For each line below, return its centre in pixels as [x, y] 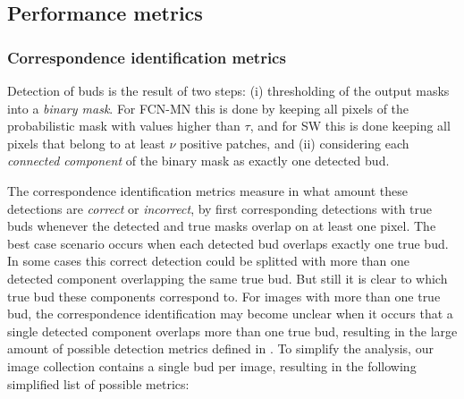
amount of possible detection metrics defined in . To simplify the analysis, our [220, 348]
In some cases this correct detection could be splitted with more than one [209, 261]
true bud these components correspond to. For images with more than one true [224, 296]
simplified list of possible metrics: [98, 383]
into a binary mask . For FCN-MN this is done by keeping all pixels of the [208, 108]
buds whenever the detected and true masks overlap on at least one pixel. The [222, 226]
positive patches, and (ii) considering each [294, 143]
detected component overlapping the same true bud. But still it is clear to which [228, 278]
